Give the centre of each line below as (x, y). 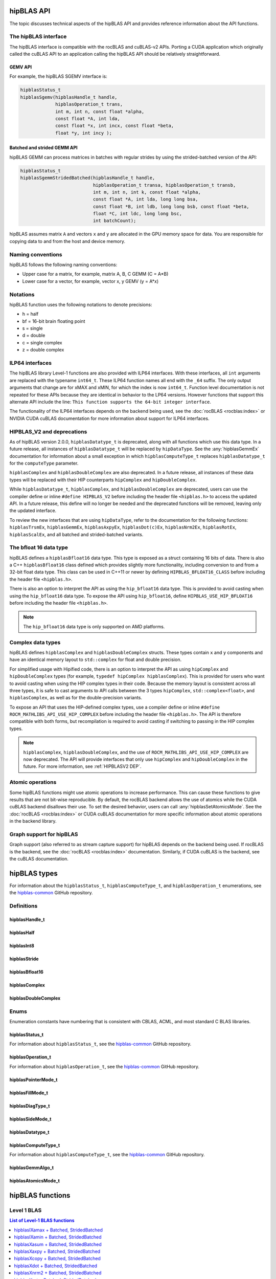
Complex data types (35, 642)
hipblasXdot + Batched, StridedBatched (55, 1266)
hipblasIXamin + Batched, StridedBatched (58, 1237)
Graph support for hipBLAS (44, 834)
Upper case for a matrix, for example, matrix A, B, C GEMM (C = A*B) (95, 274)
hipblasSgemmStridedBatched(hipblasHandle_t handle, (88, 178)
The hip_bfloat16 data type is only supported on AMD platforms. (94, 626)
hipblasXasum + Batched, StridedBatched (58, 1244)
